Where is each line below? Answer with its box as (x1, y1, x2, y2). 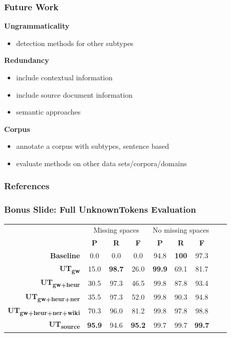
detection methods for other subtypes (16, 37, 134, 48)
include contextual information (16, 72, 113, 82)
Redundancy (4, 55, 49, 65)
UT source (49, 319, 80, 331)
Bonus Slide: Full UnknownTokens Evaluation (4, 203, 196, 216)
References (4, 179, 50, 192)
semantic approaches (16, 106, 81, 117)
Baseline (50, 250, 80, 261)
